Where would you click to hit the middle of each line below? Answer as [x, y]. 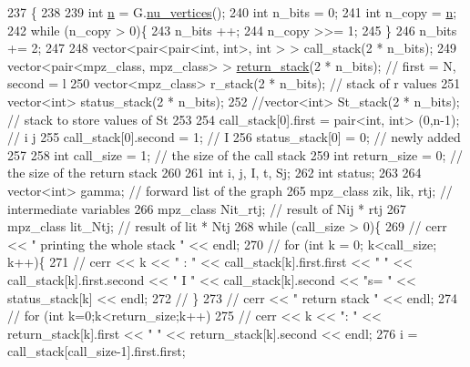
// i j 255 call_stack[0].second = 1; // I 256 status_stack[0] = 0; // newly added [234, 137]
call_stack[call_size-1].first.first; [97, 351]
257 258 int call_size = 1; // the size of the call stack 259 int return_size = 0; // [235, 154]
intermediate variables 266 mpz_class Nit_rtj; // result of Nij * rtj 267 [207, 208]
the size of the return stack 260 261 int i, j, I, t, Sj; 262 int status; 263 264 [215, 173]
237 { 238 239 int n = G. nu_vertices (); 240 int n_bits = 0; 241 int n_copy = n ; [232, 12]
